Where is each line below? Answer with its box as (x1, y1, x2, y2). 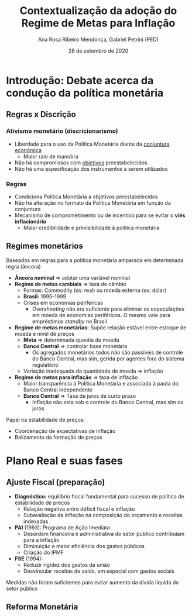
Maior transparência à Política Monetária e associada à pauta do (23, 380, 179, 387)
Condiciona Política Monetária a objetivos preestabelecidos (14, 193, 158, 200)
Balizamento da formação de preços (14, 433, 102, 441)
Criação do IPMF (23, 549, 64, 556)
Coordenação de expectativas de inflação (14, 427, 116, 434)
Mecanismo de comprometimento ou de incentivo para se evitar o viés (14, 212, 186, 219)
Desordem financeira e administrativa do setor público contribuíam (23, 530, 185, 537)
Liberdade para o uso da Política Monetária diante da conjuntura (14, 140, 170, 147)
